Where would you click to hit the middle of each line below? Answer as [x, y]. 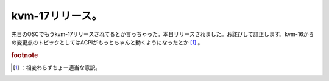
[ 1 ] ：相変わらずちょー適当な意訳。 [57, 68]
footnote [25, 55]
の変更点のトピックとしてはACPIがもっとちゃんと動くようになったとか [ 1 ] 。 [107, 42]
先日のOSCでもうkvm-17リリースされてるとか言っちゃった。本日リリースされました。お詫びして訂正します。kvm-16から [163, 34]
